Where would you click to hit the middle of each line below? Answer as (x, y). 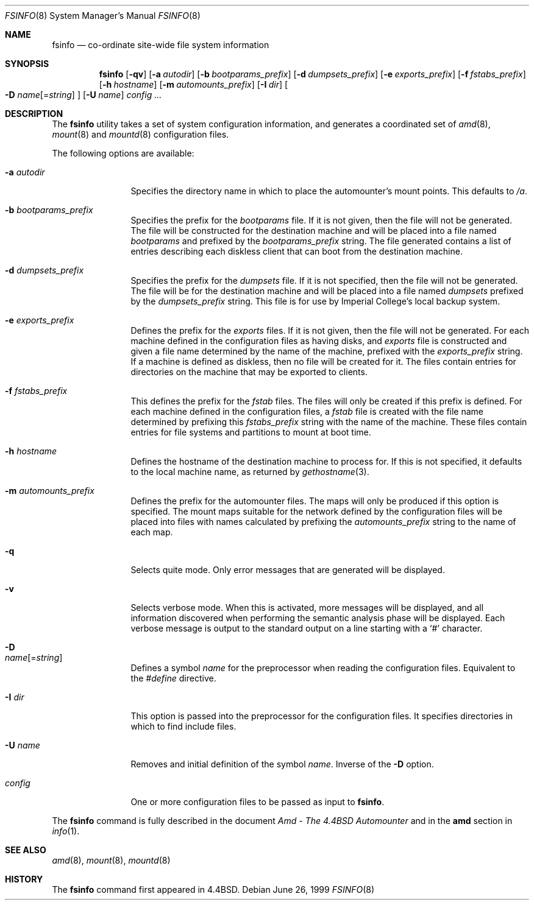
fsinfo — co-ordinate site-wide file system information (161, 45)
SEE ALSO (26, 850)
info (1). (66, 831)
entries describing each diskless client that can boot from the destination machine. (297, 251)
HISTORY (24, 879)
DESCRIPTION (34, 114)
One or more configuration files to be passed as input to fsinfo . (258, 802)
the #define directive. (173, 678)
